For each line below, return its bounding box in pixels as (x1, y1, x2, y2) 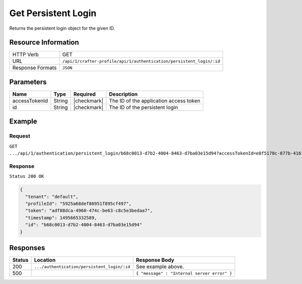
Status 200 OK (9, 174, 44, 179)
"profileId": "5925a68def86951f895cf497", (25, 201, 132, 206)
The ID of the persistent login (109, 104, 178, 111)
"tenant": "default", (25, 194, 79, 199)
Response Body (136, 257, 175, 264)
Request (9, 132, 30, 139)
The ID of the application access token (109, 97, 201, 104)
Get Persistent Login (9, 8, 97, 19)
